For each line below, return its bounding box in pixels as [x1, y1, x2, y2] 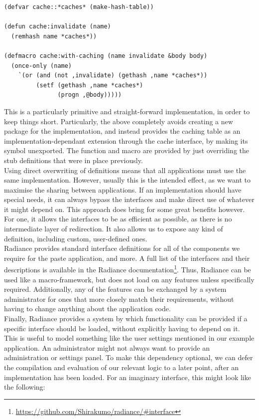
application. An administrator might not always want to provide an [4, 342, 210, 353]
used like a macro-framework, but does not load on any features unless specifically [4, 274, 255, 284]
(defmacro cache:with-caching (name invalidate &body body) [4, 52, 208, 59]
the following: [4, 382, 45, 392]
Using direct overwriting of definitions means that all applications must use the [4, 165, 246, 175]
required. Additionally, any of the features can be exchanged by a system [4, 284, 227, 294]
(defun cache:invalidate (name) [4, 23, 111, 30]
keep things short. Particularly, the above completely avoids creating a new [4, 116, 233, 126]
